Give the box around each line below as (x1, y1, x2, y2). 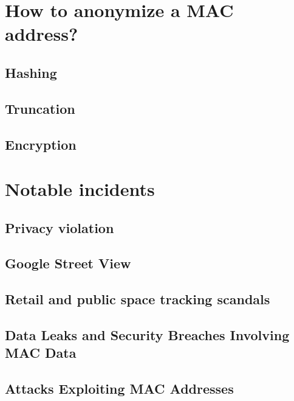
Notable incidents (5, 176, 155, 201)
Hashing (5, 63, 57, 82)
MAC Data (5, 343, 77, 362)
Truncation (5, 99, 75, 117)
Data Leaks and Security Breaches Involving (5, 326, 290, 344)
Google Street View (5, 254, 131, 273)
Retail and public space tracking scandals (5, 290, 270, 309)
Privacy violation (5, 218, 114, 237)
